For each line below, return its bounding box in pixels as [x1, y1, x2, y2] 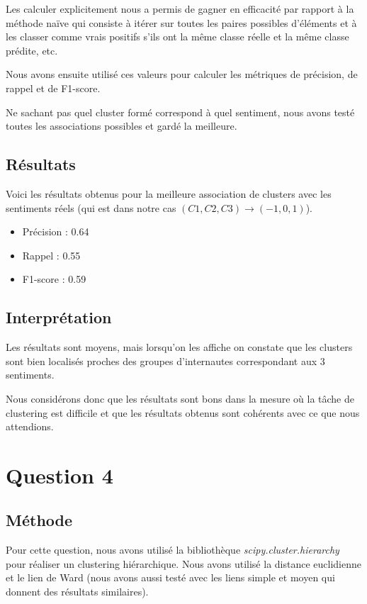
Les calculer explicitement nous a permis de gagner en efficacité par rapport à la [6, 1, 354, 16]
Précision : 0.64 [22, 224, 89, 239]
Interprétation [6, 306, 112, 328]
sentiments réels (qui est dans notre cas [6, 200, 176, 215]
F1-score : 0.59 [22, 272, 86, 286]
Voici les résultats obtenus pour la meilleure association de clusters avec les [6, 186, 332, 201]
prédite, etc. [6, 43, 58, 57]
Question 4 [6, 460, 113, 489]
